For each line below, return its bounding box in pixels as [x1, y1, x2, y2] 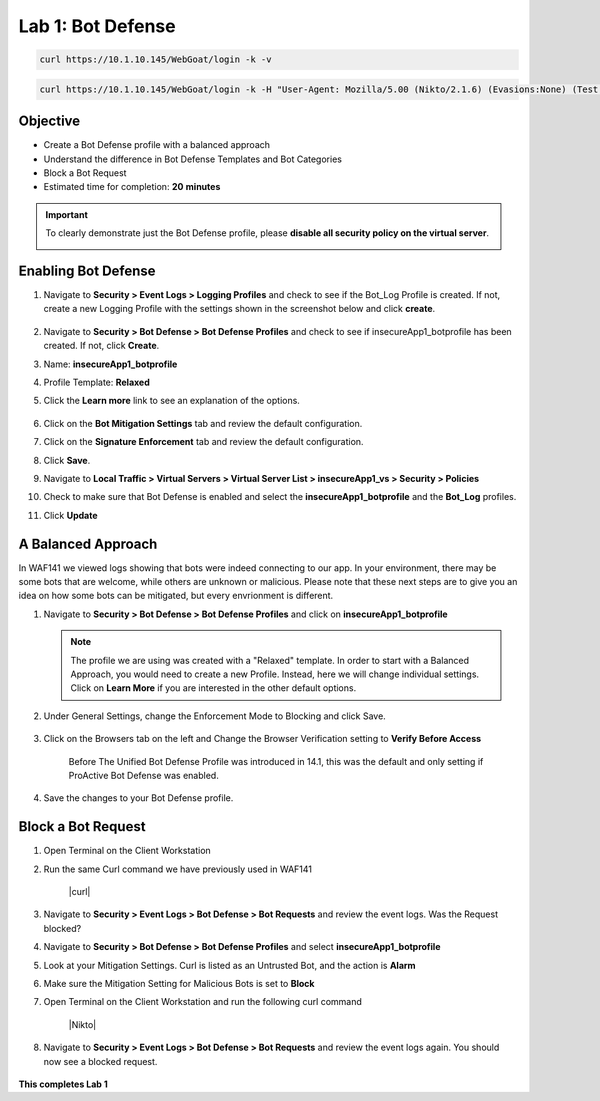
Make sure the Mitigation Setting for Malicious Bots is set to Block [43, 978, 315, 989]
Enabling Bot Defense [18, 262, 156, 279]
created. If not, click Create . [43, 340, 160, 352]
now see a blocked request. [43, 1055, 158, 1067]
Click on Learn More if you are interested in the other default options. [70, 682, 357, 694]
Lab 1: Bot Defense [18, 15, 176, 37]
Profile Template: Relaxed [43, 376, 150, 389]
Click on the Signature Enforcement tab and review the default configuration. [43, 436, 364, 448]
